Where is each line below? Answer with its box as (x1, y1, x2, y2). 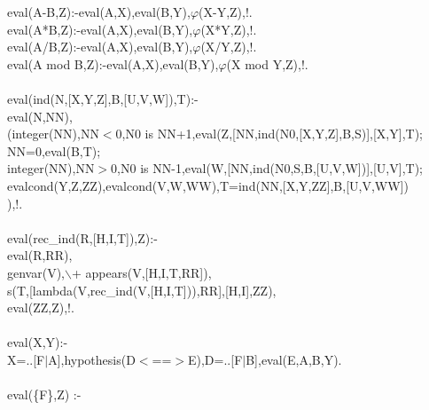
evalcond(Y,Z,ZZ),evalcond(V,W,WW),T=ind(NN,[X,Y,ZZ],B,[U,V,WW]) (7, 176, 409, 194)
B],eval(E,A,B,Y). (246, 350, 342, 368)
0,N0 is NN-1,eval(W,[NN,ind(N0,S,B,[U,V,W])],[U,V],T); (111, 159, 423, 177)
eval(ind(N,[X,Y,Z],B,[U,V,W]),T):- (7, 89, 199, 107)
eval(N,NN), (7, 106, 73, 125)
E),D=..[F (188, 350, 243, 368)
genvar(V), (7, 263, 65, 281)
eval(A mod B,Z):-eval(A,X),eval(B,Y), (7, 54, 219, 73)
